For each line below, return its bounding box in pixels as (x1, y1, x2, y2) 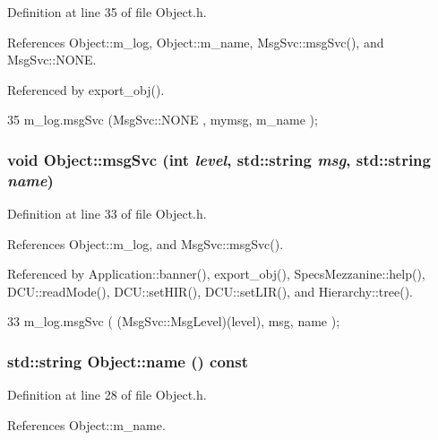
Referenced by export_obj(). (7, 80, 165, 99)
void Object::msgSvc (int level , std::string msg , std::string (7, 148, 431, 170)
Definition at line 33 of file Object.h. (7, 204, 207, 223)
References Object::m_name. (7, 415, 166, 434)
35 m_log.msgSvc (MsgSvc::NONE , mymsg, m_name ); (7, 110, 318, 129)
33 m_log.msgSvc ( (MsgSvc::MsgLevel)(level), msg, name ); (7, 312, 340, 331)
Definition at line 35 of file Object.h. (7, 3, 207, 21)
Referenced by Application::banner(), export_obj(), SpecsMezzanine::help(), (7, 264, 425, 283)
